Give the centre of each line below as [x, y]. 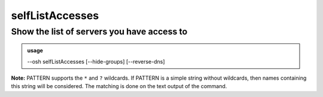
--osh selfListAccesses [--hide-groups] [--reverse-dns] [96, 61]
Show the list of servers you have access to [99, 32]
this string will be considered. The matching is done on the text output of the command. [119, 86]
